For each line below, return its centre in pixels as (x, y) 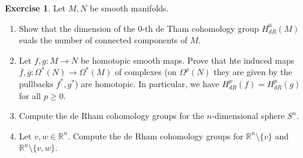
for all (30, 95)
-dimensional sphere (248, 116)
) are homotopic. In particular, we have (147, 83)
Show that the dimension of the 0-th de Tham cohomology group (139, 28)
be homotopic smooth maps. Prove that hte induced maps (188, 60)
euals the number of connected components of (103, 40)
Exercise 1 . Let (35, 8)
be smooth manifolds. (129, 8)
